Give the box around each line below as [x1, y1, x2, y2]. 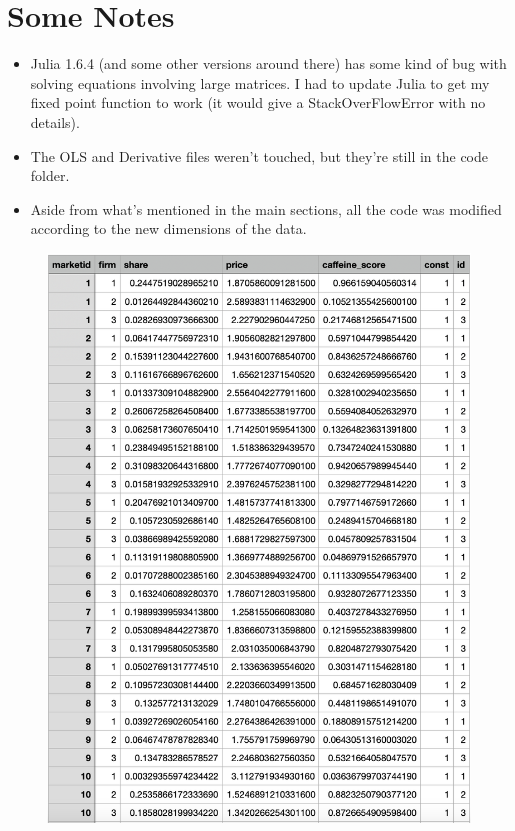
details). [30, 111, 80, 132]
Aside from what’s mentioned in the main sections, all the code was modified [30, 198, 502, 219]
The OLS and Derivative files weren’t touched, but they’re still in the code [30, 145, 489, 166]
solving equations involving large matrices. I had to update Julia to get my [30, 72, 490, 93]
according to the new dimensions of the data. [30, 218, 307, 239]
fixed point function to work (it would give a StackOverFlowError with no [30, 92, 486, 113]
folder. [30, 165, 70, 186]
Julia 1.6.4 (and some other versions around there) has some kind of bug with [30, 53, 507, 74]
